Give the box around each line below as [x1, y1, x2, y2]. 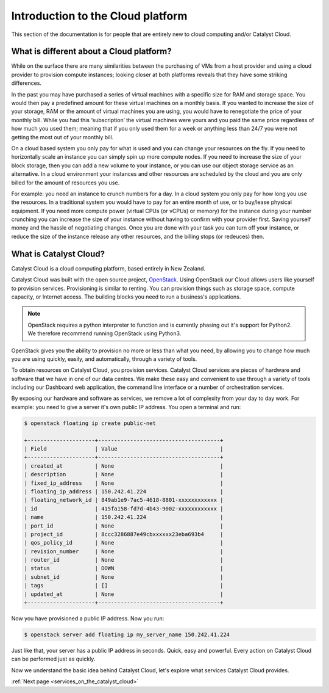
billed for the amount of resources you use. [11, 179, 120, 186]
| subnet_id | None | [24, 573, 224, 580]
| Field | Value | [24, 446, 224, 452]
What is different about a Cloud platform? [11, 46, 172, 57]
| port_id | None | [24, 522, 224, 529]
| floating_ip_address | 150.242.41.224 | [24, 488, 224, 495]
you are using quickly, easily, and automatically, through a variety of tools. [11, 355, 197, 363]
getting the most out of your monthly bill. [11, 133, 114, 140]
